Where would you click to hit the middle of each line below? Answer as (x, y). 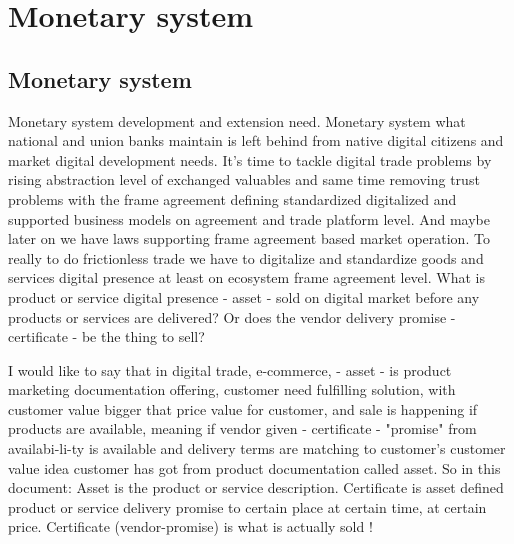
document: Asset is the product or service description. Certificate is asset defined (256, 487)
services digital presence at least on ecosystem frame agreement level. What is (246, 277)
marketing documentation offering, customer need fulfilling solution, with (232, 389)
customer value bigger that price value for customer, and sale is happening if (243, 408)
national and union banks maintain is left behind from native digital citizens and (256, 140)
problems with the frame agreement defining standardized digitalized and (232, 198)
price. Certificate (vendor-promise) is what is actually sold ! (190, 526)
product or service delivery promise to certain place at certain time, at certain (247, 506)
